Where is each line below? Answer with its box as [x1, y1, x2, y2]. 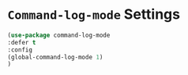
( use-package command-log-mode [7, 31, 111, 39]
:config [7, 45, 33, 54]
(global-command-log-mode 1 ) [7, 53, 103, 61]
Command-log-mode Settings [7, 5, 181, 23]
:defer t [7, 38, 36, 46]
